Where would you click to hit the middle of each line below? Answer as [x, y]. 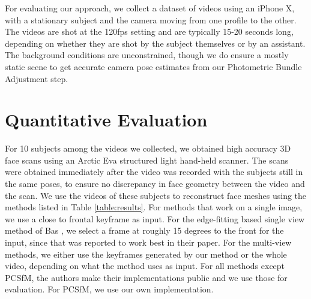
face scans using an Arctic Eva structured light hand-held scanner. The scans [147, 160]
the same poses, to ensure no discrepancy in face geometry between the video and [155, 184]
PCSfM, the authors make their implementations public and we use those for [146, 277]
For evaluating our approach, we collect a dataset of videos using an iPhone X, [150, 8]
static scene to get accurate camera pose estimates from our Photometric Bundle [153, 66]
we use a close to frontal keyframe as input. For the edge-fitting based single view [155, 218]
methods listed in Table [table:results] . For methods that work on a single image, [154, 207]
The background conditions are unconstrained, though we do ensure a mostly [147, 55]
